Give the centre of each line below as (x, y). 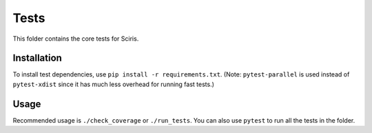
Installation (37, 58)
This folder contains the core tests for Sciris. (76, 39)
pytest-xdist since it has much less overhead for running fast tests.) (114, 84)
